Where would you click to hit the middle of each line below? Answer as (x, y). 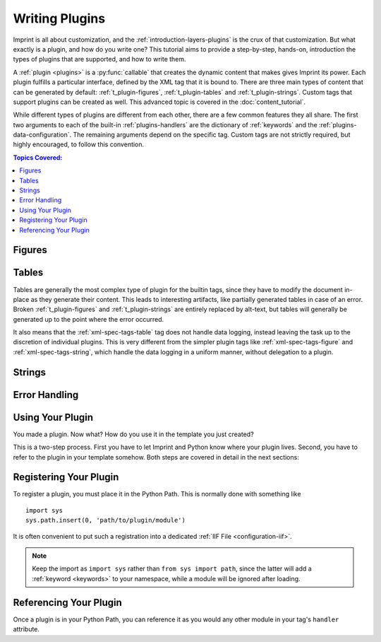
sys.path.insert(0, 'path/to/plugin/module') (106, 520)
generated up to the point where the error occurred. (89, 319)
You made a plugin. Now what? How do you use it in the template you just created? (133, 434)
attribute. (26, 629)
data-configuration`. (42, 135)
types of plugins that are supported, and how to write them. (99, 59)
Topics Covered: (38, 157)
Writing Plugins (59, 18)
